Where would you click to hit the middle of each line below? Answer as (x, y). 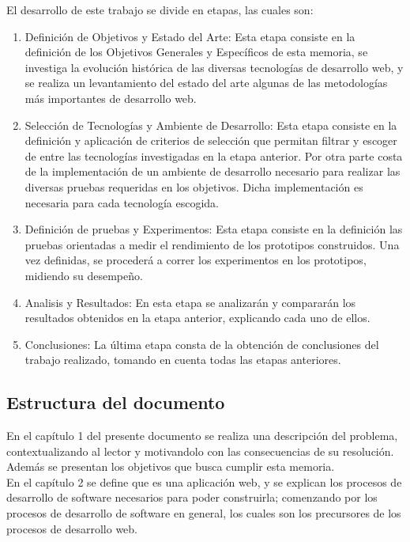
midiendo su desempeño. (84, 275)
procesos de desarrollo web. (72, 528)
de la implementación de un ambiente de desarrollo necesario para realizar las (213, 171)
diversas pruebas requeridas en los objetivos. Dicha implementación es (194, 186)
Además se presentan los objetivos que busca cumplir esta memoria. (171, 466)
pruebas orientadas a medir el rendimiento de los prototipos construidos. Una (212, 244)
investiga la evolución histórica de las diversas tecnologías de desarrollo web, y (214, 67)
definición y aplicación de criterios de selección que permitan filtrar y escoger (211, 140)
